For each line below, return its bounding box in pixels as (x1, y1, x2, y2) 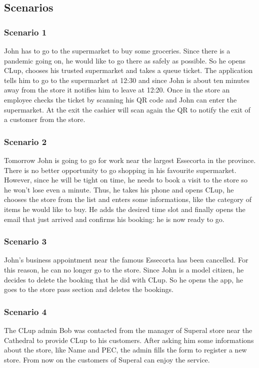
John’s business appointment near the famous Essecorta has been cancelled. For (4, 254, 248, 265)
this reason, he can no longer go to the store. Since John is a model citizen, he (4, 264, 244, 274)
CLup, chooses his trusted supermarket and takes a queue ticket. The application (4, 65, 253, 75)
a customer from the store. (4, 114, 85, 124)
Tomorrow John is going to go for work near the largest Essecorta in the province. (4, 154, 256, 165)
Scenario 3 (4, 235, 47, 247)
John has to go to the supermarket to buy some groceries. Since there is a (4, 45, 230, 55)
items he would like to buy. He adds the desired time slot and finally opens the (4, 203, 245, 214)
